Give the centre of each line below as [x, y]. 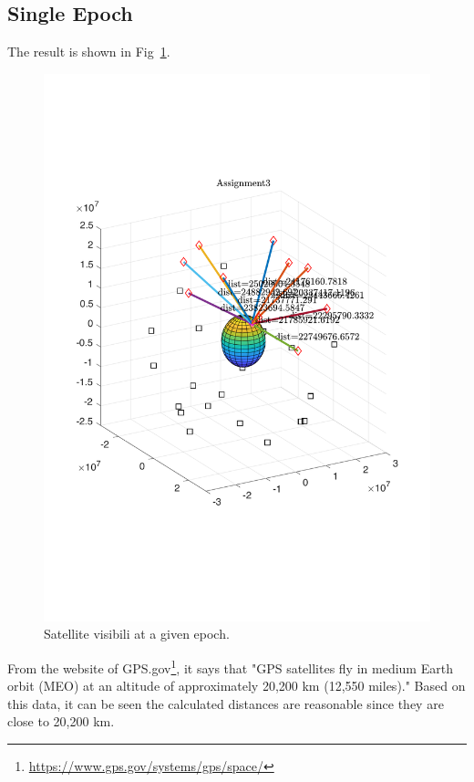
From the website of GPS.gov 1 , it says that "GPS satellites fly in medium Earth [230, 666]
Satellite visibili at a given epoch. [137, 634]
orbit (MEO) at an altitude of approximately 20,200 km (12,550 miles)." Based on [237, 686]
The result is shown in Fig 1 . [89, 52]
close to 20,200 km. [61, 721]
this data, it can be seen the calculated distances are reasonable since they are [226, 703]
